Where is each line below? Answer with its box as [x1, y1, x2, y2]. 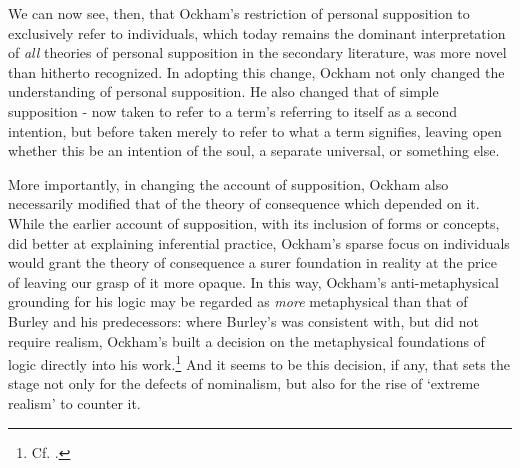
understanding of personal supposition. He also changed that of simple [8, 81, 439, 102]
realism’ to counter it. [8, 392, 141, 413]
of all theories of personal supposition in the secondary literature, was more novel [8, 42, 507, 63]
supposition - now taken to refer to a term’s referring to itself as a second [8, 100, 458, 121]
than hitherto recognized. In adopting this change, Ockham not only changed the [8, 61, 505, 82]
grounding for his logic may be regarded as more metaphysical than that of [8, 291, 468, 312]
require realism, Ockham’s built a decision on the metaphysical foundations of [8, 330, 485, 351]
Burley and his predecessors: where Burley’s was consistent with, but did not [8, 310, 479, 331]
